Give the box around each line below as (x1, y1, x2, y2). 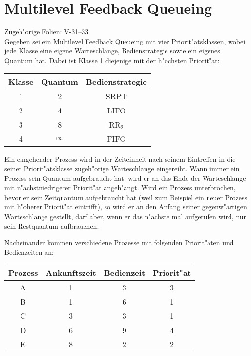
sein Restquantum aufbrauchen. (4, 221, 99, 231)
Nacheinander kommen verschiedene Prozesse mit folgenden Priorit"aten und (4, 237, 234, 247)
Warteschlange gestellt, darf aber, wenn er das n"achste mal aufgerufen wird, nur (4, 211, 247, 222)
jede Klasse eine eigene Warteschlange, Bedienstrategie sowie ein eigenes (4, 45, 220, 56)
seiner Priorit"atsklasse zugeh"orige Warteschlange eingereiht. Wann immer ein (4, 163, 240, 174)
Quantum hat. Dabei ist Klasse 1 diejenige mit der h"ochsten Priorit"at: (4, 55, 220, 65)
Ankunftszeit (45, 267, 96, 279)
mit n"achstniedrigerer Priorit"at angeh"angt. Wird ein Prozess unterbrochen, (4, 182, 236, 193)
